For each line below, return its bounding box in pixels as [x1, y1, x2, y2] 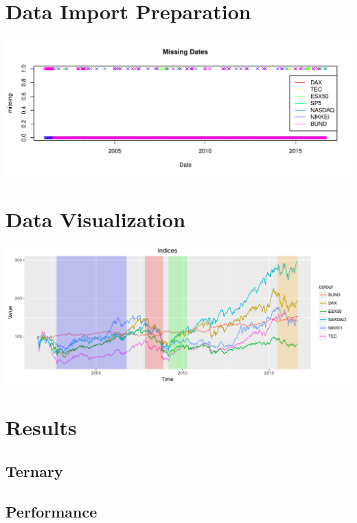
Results [5, 413, 77, 441]
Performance [5, 500, 97, 522]
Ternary [5, 460, 63, 481]
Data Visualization [5, 205, 186, 233]
